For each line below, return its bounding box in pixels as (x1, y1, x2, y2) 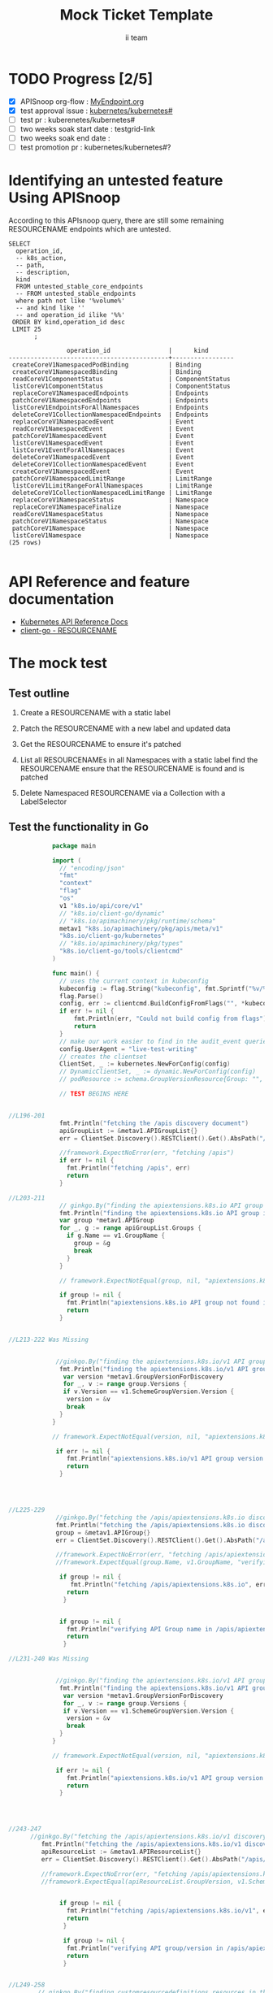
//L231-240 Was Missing (8, 1655, 89, 1663)
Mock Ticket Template (59, 6, 214, 24)
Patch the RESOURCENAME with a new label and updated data (19, 723, 231, 733)
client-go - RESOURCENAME (19, 625, 118, 635)
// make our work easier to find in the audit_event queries (59, 1037, 271, 1045)
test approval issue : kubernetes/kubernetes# (19, 106, 173, 115)
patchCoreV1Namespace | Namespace (11, 524, 209, 532)
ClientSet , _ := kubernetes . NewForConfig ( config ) (59, 1060, 231, 1068)
